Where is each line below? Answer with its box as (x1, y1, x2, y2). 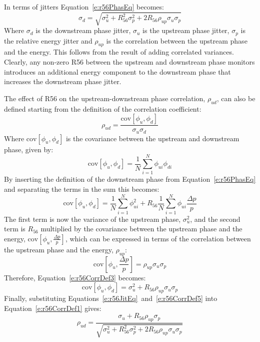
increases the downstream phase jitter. (4, 76, 121, 87)
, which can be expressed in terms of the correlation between (65, 233, 251, 243)
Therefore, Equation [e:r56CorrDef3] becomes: (4, 272, 146, 282)
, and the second (190, 213, 240, 224)
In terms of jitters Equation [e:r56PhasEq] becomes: (4, 2, 164, 12)
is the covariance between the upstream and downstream (65, 133, 239, 143)
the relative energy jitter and (4, 35, 92, 46)
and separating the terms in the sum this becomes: (4, 183, 159, 194)
